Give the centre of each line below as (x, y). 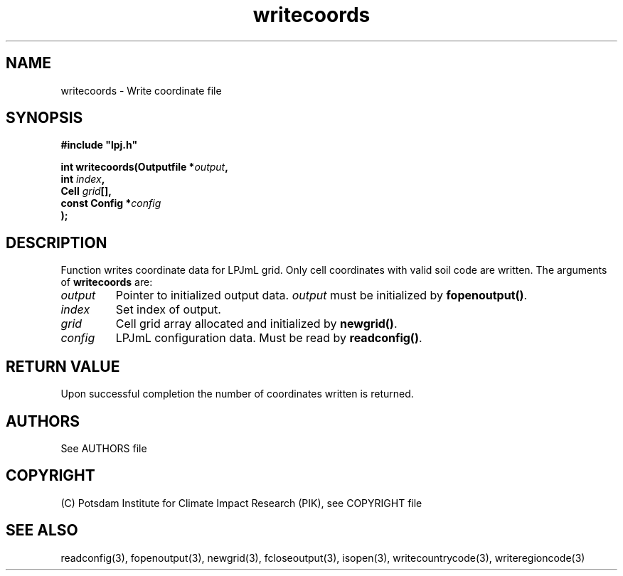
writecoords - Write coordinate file (141, 90)
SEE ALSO (42, 530)
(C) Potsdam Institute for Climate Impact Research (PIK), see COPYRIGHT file (241, 503)
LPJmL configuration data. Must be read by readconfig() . (269, 338)
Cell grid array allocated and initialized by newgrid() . (256, 324)
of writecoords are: (107, 282)
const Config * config (111, 203)
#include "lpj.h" (99, 145)
